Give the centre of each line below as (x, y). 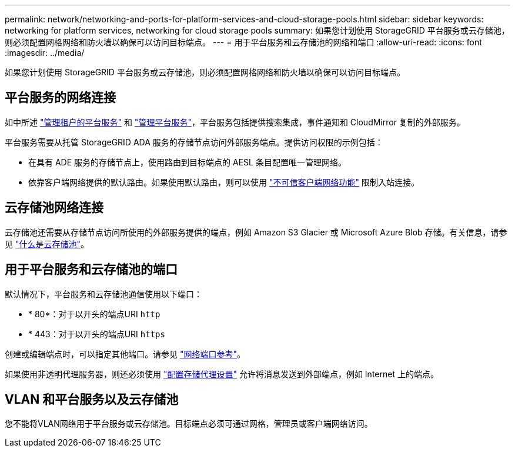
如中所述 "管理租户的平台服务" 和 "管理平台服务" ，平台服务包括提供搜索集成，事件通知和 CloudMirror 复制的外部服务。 (235, 122)
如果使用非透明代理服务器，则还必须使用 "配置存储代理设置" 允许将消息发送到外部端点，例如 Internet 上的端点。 (222, 374)
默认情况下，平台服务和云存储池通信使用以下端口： (103, 294)
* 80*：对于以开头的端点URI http (94, 314)
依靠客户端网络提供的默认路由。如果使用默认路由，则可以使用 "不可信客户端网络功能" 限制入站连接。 (224, 182)
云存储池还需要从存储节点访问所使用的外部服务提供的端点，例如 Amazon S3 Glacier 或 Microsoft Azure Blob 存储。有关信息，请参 (256, 232)
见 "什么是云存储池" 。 (47, 244)
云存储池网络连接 (54, 208)
